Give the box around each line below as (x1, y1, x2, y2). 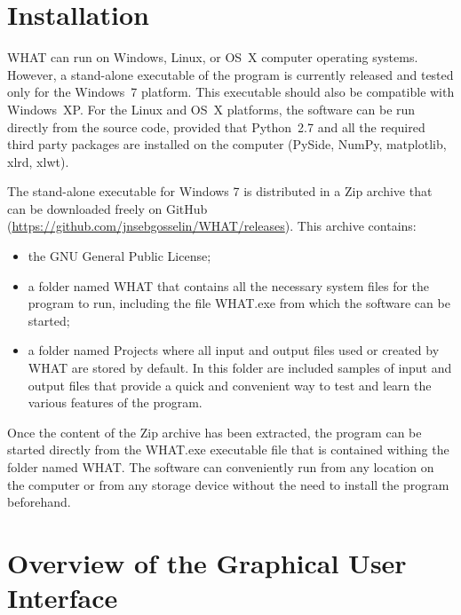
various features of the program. (28, 393, 203, 412)
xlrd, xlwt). (7, 152, 69, 170)
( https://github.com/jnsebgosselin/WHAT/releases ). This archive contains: (7, 217, 417, 235)
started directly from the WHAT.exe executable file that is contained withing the (7, 440, 449, 459)
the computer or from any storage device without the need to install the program (7, 475, 449, 493)
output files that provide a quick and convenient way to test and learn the (28, 375, 432, 394)
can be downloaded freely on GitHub (7, 199, 208, 217)
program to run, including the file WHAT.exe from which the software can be (28, 294, 450, 312)
